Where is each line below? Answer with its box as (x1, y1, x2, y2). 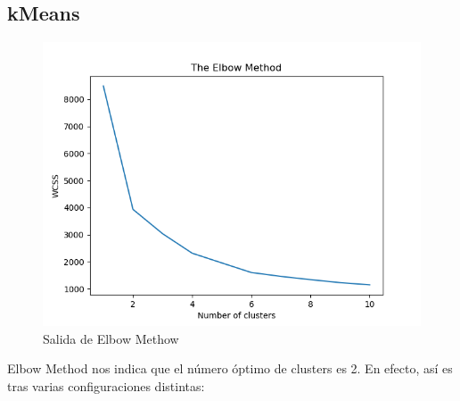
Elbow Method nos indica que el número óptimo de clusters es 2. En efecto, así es (7, 359, 453, 378)
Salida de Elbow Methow (43, 329, 179, 347)
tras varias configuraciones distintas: (7, 376, 205, 395)
